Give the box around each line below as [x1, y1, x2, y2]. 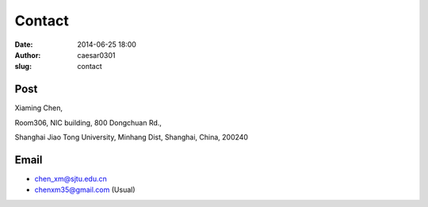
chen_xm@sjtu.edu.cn [34, 174, 107, 183]
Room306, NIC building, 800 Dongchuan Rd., [14, 117, 162, 127]
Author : [14, 50, 41, 59]
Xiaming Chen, [14, 103, 63, 113]
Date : [14, 40, 33, 49]
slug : [14, 62, 32, 71]
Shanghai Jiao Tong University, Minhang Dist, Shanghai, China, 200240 [14, 132, 249, 142]
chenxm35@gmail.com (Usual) [34, 185, 136, 194]
